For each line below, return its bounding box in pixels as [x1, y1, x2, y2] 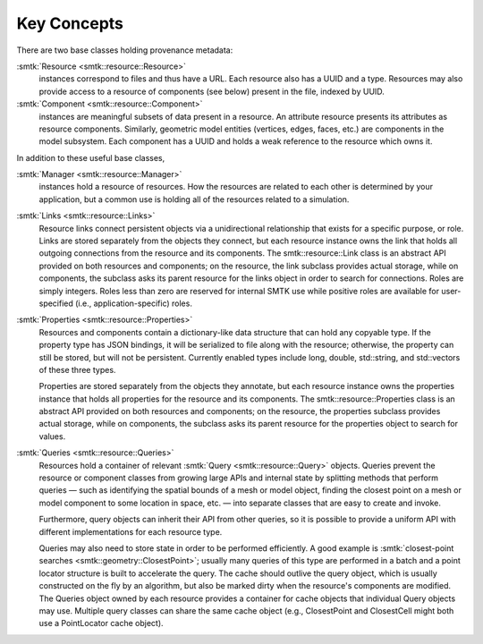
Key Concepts [16, 13, 124, 33]
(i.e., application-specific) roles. [74, 298, 192, 309]
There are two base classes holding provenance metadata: [16, 45, 233, 55]
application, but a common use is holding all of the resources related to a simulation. [38, 193, 350, 205]
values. [38, 430, 66, 442]
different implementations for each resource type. [38, 526, 223, 537]
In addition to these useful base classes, [16, 152, 165, 163]
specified [38, 298, 73, 309]
